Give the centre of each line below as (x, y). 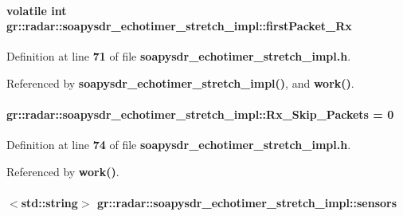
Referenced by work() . (63, 171)
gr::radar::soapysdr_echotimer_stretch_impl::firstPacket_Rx (179, 26)
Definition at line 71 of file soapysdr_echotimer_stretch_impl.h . (179, 56)
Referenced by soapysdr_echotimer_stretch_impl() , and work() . (180, 82)
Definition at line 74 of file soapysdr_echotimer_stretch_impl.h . (179, 145)
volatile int (37, 10)
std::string (49, 203)
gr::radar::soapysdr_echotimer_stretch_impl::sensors (247, 203)
